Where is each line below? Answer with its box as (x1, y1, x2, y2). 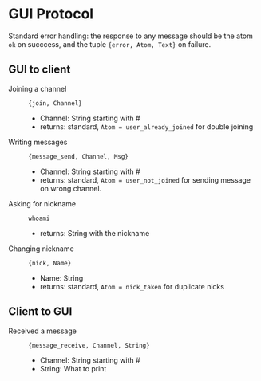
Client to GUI (8, 304, 73, 319)
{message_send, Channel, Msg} (28, 152, 129, 160)
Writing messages (8, 137, 68, 147)
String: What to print (39, 363, 107, 373)
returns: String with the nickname (39, 228, 150, 238)
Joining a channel (8, 84, 67, 93)
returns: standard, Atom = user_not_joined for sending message (39, 175, 251, 184)
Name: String (39, 273, 84, 283)
